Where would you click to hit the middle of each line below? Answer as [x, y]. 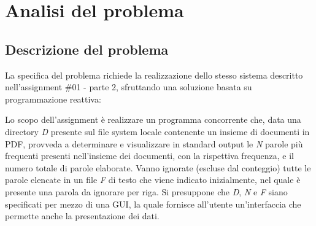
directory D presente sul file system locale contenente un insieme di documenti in [157, 131]
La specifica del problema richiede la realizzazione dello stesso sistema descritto [154, 75]
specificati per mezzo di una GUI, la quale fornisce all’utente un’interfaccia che [153, 204]
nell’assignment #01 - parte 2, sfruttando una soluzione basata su [129, 87]
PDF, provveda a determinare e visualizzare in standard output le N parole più [154, 143]
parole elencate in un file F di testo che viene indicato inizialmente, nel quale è [153, 180]
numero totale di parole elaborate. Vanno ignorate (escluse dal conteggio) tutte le [158, 167]
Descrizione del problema [87, 49]
